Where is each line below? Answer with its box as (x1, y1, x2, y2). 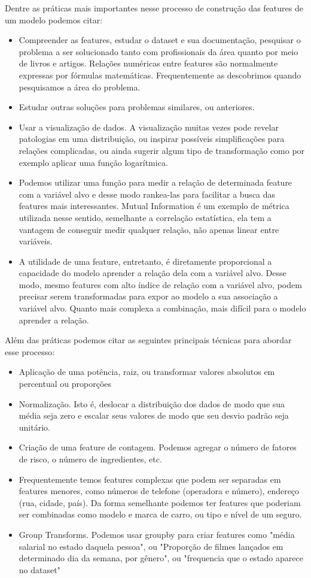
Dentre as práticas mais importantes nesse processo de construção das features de (5, 2, 303, 14)
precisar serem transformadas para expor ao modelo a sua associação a (19, 290, 278, 302)
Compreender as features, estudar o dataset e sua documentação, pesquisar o (19, 34, 301, 46)
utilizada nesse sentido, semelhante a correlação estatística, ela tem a (19, 211, 272, 223)
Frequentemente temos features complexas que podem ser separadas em (19, 473, 281, 485)
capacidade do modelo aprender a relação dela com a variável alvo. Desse (19, 267, 286, 279)
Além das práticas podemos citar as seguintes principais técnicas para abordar (5, 334, 292, 346)
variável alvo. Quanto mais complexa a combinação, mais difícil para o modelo (19, 302, 306, 314)
